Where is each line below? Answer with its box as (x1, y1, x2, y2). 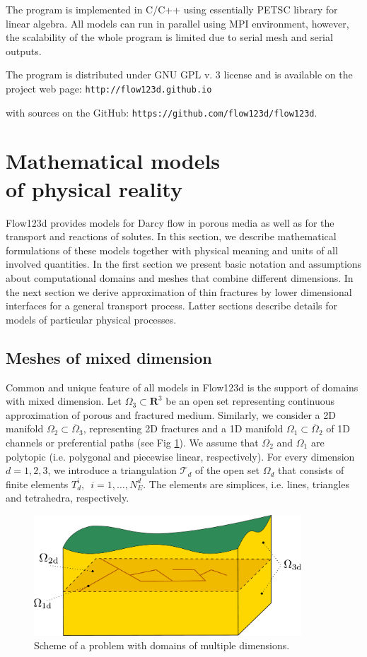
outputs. (6, 43, 42, 58)
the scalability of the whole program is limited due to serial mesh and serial (6, 30, 333, 45)
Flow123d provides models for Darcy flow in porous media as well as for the (6, 215, 334, 230)
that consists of (278, 463, 344, 478)
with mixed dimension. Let (6, 393, 122, 408)
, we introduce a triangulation (47, 463, 177, 478)
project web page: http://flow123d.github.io (6, 81, 212, 95)
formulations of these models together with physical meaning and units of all (6, 242, 338, 257)
